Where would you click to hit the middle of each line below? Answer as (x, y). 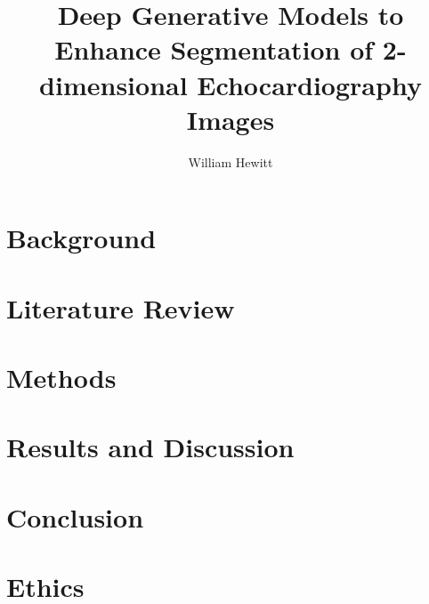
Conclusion (75, 516)
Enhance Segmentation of (214, 49)
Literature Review (121, 307)
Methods (61, 378)
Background (81, 238)
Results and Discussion (150, 447)
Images (231, 119)
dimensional (113, 84)
